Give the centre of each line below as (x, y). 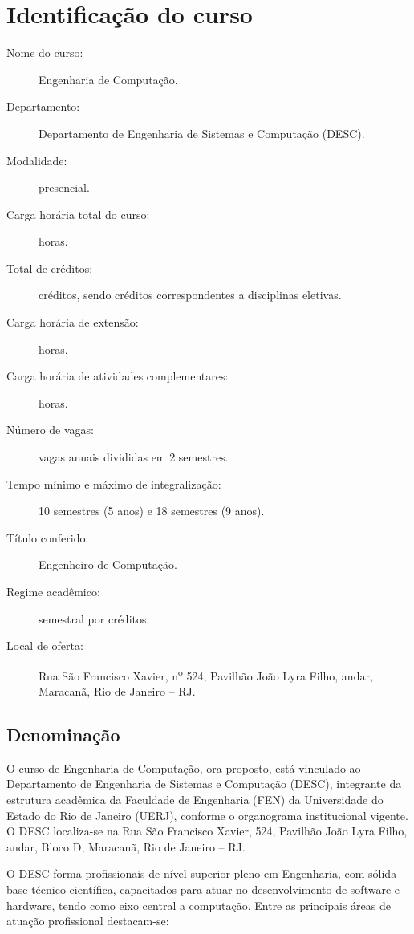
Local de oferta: (45, 646)
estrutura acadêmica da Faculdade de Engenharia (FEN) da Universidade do (195, 800)
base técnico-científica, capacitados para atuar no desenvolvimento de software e (203, 889)
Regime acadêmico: (53, 591)
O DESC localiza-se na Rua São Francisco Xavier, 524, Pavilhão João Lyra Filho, (207, 831)
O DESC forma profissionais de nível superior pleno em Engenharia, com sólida (202, 873)
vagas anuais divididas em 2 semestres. (134, 457)
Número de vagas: (50, 430)
